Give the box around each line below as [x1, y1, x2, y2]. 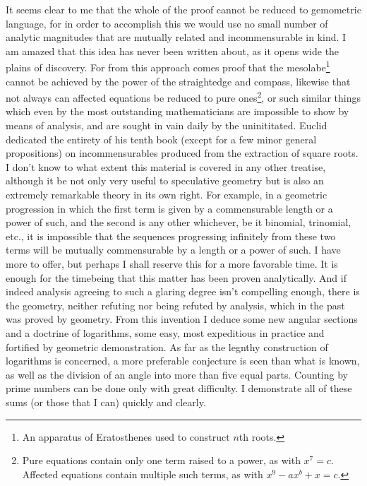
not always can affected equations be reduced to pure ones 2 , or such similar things [6, 88, 361, 105]
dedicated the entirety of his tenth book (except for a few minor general [6, 131, 317, 146]
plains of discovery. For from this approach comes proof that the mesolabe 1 [6, 58, 330, 75]
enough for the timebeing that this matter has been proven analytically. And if [6, 270, 347, 285]
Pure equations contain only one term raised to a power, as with [22, 453, 301, 468]
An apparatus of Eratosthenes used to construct [22, 429, 230, 444]
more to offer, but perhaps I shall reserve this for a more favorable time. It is [6, 256, 338, 271]
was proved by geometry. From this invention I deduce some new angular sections [6, 312, 358, 326]
